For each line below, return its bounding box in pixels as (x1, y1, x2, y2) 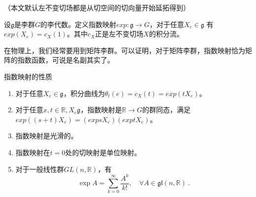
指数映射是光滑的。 (15, 131, 78, 141)
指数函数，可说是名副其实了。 (17, 55, 114, 65)
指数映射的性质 (4, 71, 52, 81)
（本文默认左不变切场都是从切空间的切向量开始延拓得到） (4, 2, 190, 12)
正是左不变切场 (95, 29, 144, 39)
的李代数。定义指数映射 (40, 19, 117, 29)
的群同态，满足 (142, 104, 191, 115)
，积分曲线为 (63, 88, 105, 98)
